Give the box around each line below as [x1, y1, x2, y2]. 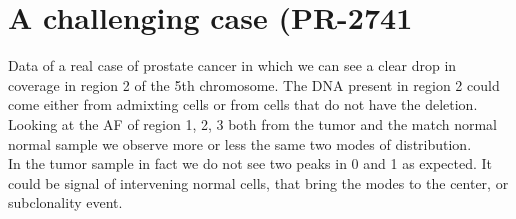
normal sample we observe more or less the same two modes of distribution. [8, 133, 472, 154]
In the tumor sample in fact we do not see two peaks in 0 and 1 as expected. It [8, 153, 493, 174]
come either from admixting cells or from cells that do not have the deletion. [8, 94, 478, 115]
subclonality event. [8, 192, 123, 213]
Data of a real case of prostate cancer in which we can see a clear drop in [8, 55, 457, 76]
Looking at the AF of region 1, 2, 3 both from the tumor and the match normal [8, 113, 498, 134]
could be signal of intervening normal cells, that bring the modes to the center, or [8, 172, 509, 193]
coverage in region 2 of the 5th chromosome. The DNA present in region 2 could [8, 74, 500, 95]
